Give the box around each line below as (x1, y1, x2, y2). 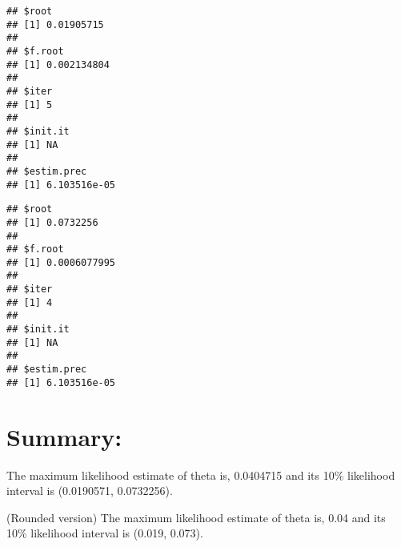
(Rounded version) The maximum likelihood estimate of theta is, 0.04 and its (6, 509, 386, 525)
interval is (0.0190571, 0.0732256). (6, 482, 173, 499)
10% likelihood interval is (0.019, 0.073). (6, 525, 203, 541)
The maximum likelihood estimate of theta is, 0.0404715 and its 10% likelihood (6, 466, 395, 483)
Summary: (6, 420, 122, 452)
